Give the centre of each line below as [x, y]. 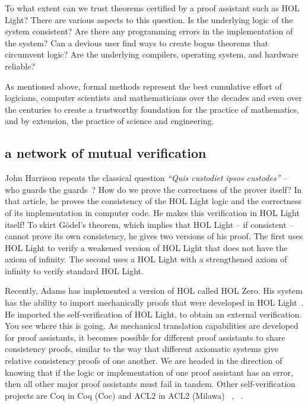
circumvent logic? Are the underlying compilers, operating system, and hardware [152, 54]
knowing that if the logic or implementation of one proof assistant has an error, [149, 372]
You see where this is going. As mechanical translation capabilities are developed [152, 326]
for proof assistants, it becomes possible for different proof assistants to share [145, 337]
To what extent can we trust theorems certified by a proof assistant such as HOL [152, 8]
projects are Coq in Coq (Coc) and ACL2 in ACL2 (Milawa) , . [124, 395]
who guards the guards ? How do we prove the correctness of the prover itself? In [153, 189]
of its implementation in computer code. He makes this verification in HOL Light [152, 212]
